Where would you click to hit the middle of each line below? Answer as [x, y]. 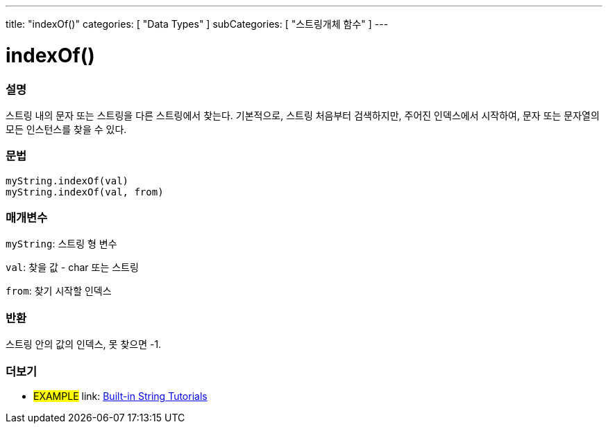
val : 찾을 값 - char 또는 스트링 [72, 268]
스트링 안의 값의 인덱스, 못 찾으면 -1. [84, 344]
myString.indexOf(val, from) [85, 192]
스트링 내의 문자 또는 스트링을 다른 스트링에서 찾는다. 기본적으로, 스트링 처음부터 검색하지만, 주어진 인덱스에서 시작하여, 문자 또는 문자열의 [303, 115]
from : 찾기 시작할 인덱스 [59, 291]
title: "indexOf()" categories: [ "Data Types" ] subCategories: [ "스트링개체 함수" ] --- [197, 24]
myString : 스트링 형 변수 [61, 244]
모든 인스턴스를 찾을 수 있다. [66, 129]
